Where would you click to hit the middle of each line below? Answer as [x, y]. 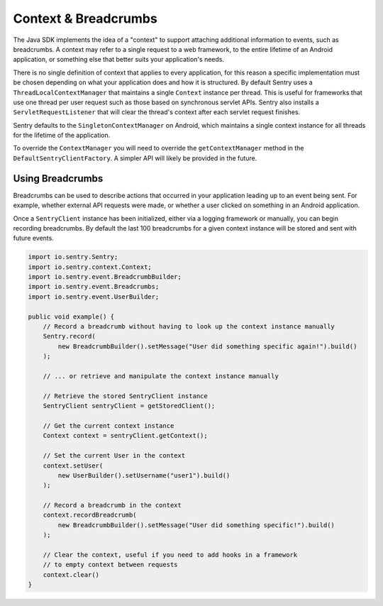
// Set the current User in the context [114, 456]
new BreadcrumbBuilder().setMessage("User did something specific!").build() [196, 525]
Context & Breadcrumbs [85, 18]
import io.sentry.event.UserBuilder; [94, 297]
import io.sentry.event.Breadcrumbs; [94, 287]
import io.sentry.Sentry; [73, 257]
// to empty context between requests [110, 565]
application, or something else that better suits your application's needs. [119, 60]
